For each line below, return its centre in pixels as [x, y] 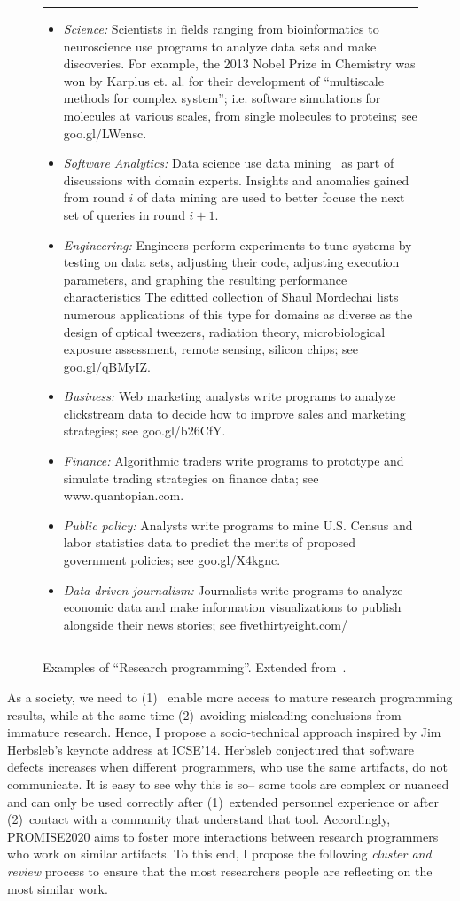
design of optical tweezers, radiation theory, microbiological [224, 331]
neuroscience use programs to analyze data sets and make [220, 46]
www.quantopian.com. [124, 495]
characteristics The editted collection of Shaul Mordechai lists [231, 297]
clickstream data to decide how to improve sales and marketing [234, 413]
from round [94, 197]
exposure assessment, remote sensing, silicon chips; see [211, 349]
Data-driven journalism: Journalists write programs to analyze [233, 589]
